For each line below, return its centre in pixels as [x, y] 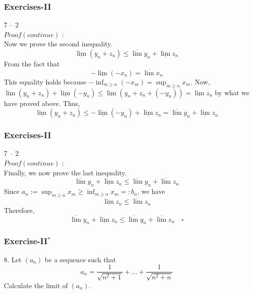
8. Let [13, 259]
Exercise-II [26, 241]
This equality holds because [45, 81]
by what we [232, 92]
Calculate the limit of [36, 285]
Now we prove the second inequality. [58, 44]
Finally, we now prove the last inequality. [65, 172]
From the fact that [32, 63]
